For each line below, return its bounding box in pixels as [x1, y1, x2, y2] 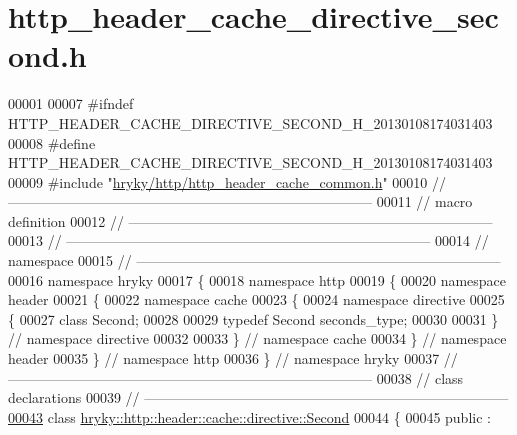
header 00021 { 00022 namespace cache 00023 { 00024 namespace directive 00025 [8, 289, 505, 310]
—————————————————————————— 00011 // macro [8, 191, 473, 212]
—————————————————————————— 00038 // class [8, 367, 464, 388]
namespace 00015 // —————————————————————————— [8, 250, 501, 271]
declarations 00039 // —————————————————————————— [8, 387, 509, 408]
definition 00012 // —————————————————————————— [8, 210, 493, 231]
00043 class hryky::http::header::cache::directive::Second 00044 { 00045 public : [8, 406, 491, 427]
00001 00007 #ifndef [8, 93, 134, 114]
